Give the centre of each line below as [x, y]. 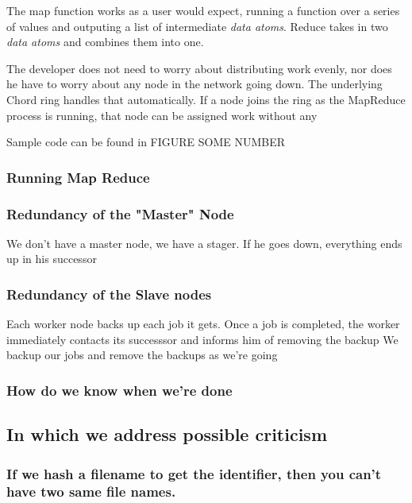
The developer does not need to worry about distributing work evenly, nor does [199, 68]
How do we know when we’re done [119, 390]
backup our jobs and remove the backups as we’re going [142, 355]
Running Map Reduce [78, 177]
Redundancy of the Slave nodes [109, 294]
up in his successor [52, 259]
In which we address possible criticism [167, 434]
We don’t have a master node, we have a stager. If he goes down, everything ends [204, 243]
